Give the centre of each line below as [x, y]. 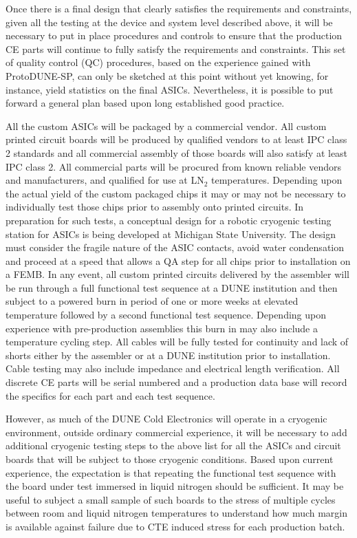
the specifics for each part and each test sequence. [110, 395]
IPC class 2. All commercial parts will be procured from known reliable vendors [174, 166]
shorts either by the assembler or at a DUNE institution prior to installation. [168, 355]
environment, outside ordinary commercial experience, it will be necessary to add [176, 432]
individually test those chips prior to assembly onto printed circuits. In [155, 207]
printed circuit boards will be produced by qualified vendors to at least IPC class [176, 139]
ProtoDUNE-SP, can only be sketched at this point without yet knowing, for [167, 75]
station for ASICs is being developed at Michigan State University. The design [171, 234]
